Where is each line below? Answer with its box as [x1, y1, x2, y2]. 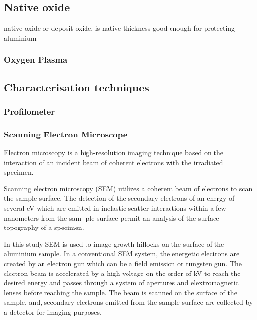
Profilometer [4, 105, 55, 117]
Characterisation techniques [4, 79, 149, 94]
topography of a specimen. [4, 222, 84, 232]
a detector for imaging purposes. [4, 306, 102, 317]
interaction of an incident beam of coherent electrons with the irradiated [4, 157, 223, 167]
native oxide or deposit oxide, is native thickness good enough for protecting [4, 23, 235, 33]
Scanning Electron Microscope [4, 128, 128, 140]
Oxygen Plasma [4, 53, 68, 66]
